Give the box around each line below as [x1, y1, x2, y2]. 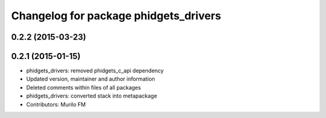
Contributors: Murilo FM [26, 101, 86, 108]
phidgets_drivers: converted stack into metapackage [26, 92, 158, 99]
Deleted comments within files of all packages [26, 84, 141, 91]
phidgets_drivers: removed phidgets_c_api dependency [26, 67, 164, 75]
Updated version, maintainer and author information [26, 75, 155, 82]
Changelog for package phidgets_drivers [11, 9, 222, 22]
